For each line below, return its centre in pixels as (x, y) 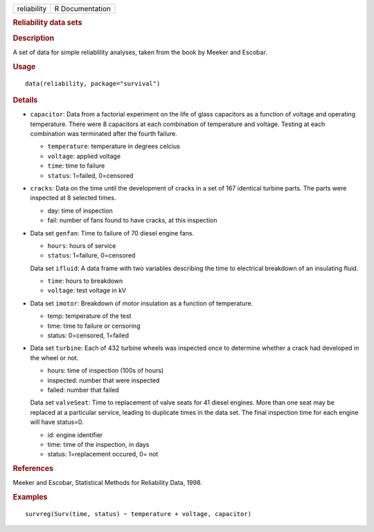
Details (25, 100)
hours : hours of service (82, 245)
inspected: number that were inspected (104, 380)
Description (34, 38)
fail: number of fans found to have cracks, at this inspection (132, 220)
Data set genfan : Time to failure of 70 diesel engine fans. (112, 233)
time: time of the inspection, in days (98, 444)
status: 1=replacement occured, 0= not (103, 454)
